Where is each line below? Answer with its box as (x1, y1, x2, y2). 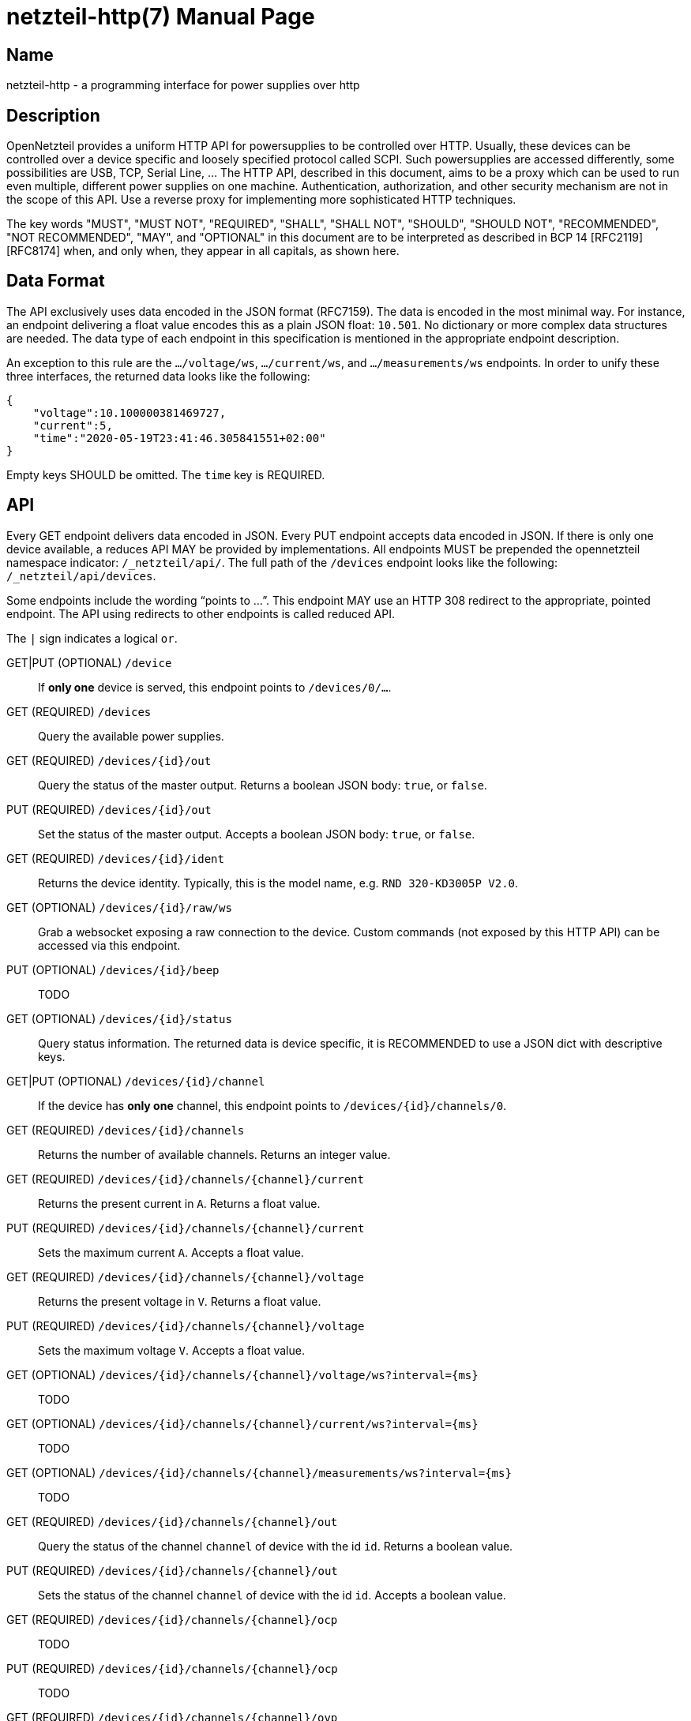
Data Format (6, 271, 105, 291)
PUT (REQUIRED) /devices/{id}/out (6, 802, 212, 816)
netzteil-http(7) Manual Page (6, 3, 315, 30)
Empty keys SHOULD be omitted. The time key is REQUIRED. (6, 467, 325, 482)
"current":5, (32, 418, 113, 432)
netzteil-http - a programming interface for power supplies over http (6, 78, 360, 92)
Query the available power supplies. (38, 729, 224, 743)
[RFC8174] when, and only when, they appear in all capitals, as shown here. (6, 244, 400, 258)
